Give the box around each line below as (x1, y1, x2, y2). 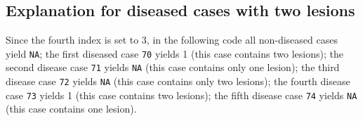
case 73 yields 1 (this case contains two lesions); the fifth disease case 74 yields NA (6, 87, 357, 102)
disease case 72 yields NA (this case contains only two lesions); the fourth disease (6, 74, 350, 89)
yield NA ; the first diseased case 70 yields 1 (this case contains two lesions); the (6, 46, 343, 60)
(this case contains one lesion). (6, 101, 137, 116)
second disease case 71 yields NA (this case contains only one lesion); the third (6, 60, 340, 75)
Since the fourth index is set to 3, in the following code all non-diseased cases (6, 32, 338, 47)
